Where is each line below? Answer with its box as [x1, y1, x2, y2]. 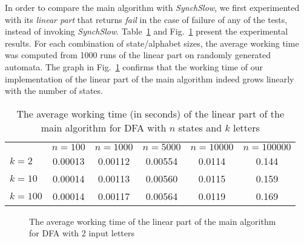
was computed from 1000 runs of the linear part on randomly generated [5, 48, 271, 61]
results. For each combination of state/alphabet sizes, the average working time [5, 36, 299, 49]
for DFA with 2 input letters [29, 227, 135, 239]
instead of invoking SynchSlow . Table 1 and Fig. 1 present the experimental [5, 25, 288, 38]
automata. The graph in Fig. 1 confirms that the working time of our [5, 60, 263, 73]
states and [178, 120, 222, 135]
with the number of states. [5, 84, 103, 97]
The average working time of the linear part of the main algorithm [29, 215, 276, 227]
